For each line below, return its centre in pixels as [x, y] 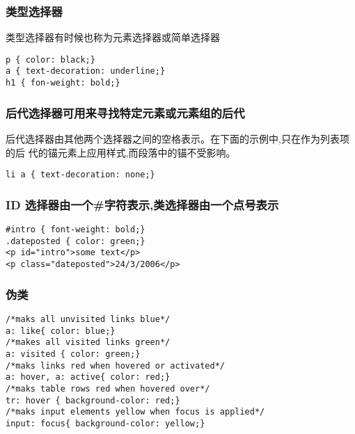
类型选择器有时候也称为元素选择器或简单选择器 [113, 37]
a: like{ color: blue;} [61, 331]
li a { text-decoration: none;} [80, 175]
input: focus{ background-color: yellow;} [105, 423]
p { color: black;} [50, 59]
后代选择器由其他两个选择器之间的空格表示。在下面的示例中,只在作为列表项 [177, 138]
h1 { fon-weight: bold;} [63, 83]
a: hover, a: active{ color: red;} [88, 377]
